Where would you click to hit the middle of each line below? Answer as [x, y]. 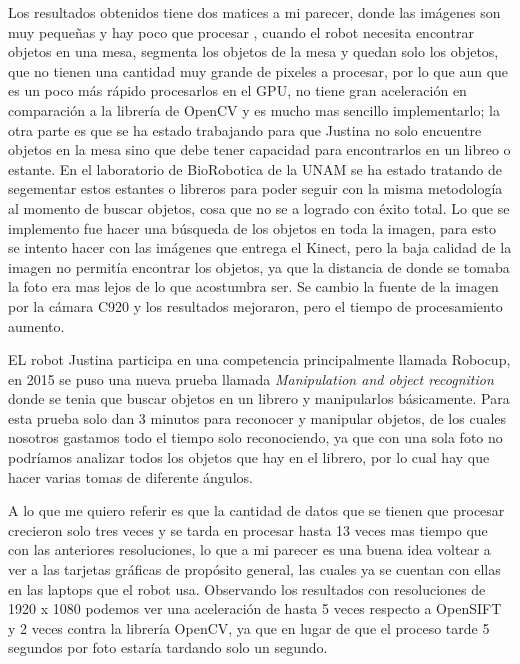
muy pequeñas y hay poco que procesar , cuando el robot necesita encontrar [241, 31]
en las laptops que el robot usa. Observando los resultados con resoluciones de [247, 588]
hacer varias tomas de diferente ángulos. [130, 476]
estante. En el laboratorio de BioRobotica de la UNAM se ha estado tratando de [255, 168]
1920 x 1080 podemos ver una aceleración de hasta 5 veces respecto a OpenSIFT [255, 608]
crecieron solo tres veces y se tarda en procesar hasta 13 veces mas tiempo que [248, 529]
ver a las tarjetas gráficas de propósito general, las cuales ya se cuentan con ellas [254, 569]
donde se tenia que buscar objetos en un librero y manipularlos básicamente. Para [259, 398]
